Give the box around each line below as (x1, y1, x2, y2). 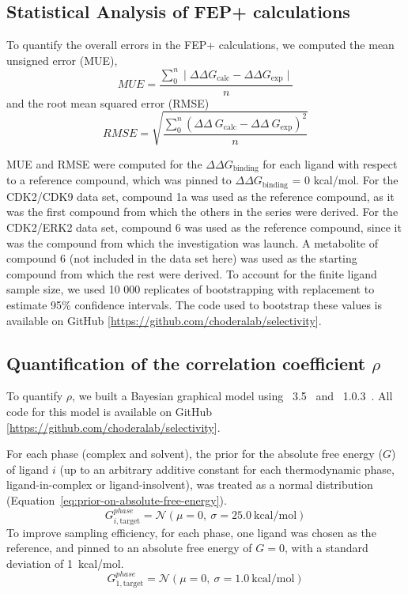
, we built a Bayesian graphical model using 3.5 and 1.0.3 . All (72, 388, 393, 404)
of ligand (6, 460, 49, 477)
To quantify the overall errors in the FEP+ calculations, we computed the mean (6, 36, 395, 53)
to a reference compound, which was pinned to (6, 172, 232, 188)
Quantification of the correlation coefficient (6, 350, 366, 375)
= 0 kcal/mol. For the (292, 172, 399, 188)
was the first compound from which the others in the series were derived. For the (6, 203, 399, 220)
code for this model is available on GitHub (6, 403, 213, 419)
